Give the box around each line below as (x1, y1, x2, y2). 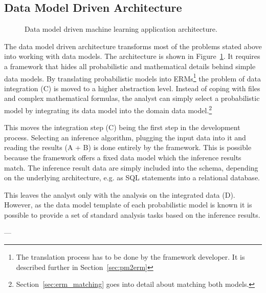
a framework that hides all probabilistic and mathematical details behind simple (4, 60, 256, 71)
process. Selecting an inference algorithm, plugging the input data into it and (4, 132, 246, 142)
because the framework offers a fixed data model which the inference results (4, 152, 241, 163)
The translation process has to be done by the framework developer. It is (16, 252, 245, 262)
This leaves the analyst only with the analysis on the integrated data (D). (4, 189, 235, 200)
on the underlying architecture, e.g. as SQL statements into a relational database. (4, 172, 260, 183)
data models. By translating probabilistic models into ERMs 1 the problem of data (4, 71, 261, 83)
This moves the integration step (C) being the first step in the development (4, 122, 240, 133)
